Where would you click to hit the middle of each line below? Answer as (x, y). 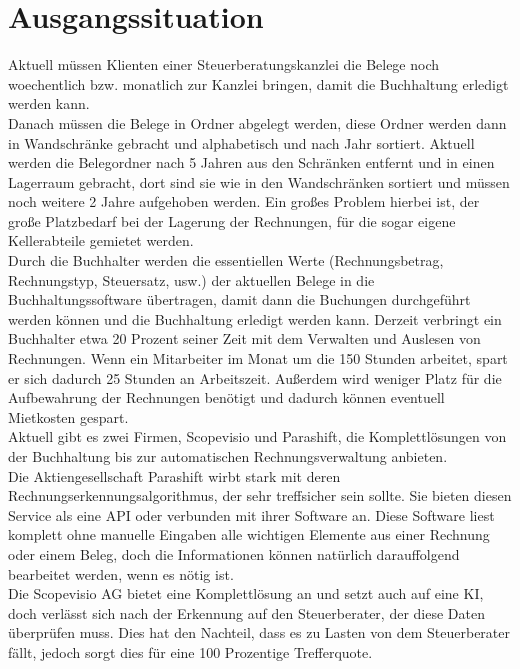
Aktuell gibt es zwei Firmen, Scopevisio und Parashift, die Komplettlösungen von (257, 436)
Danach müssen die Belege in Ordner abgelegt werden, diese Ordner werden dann (257, 122)
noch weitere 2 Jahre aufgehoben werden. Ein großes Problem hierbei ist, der (244, 201)
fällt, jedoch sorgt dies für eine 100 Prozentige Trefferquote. (190, 651)
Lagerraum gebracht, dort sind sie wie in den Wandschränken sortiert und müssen (259, 181)
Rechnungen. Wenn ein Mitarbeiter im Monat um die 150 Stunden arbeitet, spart (258, 358)
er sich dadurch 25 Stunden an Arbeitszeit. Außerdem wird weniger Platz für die (255, 377)
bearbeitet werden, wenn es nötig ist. (121, 573)
